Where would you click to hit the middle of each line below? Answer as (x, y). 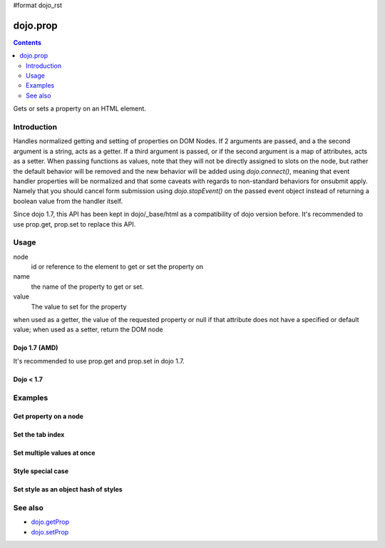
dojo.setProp (50, 532)
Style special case (41, 471)
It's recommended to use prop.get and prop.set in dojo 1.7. (99, 361)
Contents (27, 42)
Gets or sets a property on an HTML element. (79, 109)
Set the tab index (39, 435)
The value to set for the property (79, 306)
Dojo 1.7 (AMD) (36, 348)
